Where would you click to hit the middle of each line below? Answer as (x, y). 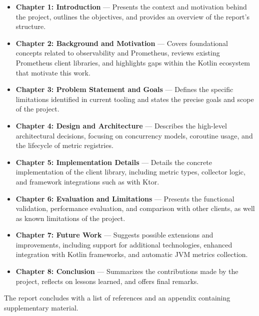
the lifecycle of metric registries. (64, 145)
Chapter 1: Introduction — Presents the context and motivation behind (131, 6)
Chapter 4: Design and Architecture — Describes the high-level (121, 125)
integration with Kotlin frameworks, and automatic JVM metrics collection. (132, 254)
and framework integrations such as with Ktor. (87, 181)
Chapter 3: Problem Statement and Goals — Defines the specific (124, 89)
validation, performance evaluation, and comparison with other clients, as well (135, 208)
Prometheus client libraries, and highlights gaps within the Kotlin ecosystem (133, 62)
